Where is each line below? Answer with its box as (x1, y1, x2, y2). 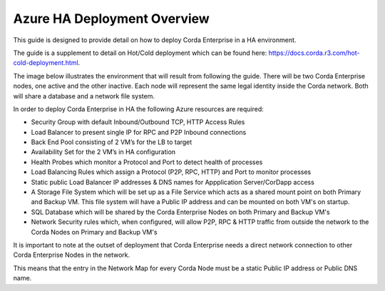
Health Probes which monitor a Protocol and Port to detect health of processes (31, 158, 263, 166)
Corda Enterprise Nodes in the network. (13, 250, 130, 260)
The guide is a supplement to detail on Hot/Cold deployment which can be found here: (13, 48, 267, 57)
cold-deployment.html (13, 58, 78, 67)
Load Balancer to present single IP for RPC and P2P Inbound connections (31, 128, 247, 136)
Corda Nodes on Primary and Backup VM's (31, 228, 158, 236)
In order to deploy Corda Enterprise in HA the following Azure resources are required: (13, 104, 264, 113)
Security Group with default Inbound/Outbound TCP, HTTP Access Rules (31, 118, 245, 126)
